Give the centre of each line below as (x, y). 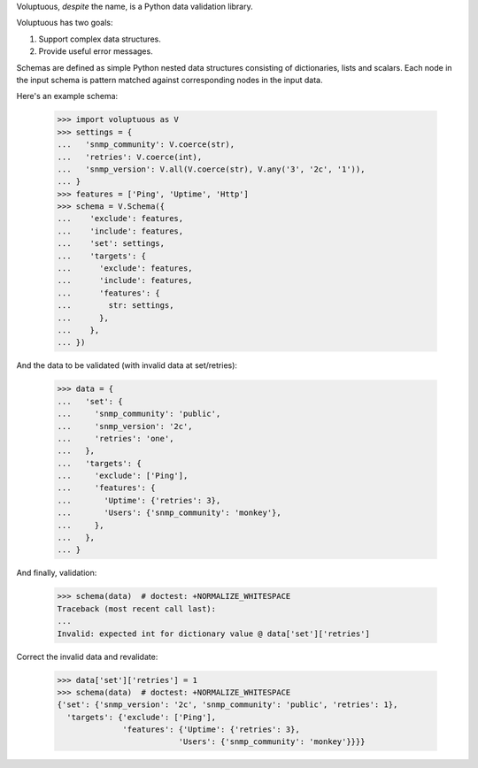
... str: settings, (116, 306)
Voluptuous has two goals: (65, 23)
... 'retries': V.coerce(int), (130, 157)
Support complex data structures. (100, 39)
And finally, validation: (57, 573)
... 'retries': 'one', (116, 438)
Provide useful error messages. (96, 51)
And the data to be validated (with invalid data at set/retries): (127, 365)
